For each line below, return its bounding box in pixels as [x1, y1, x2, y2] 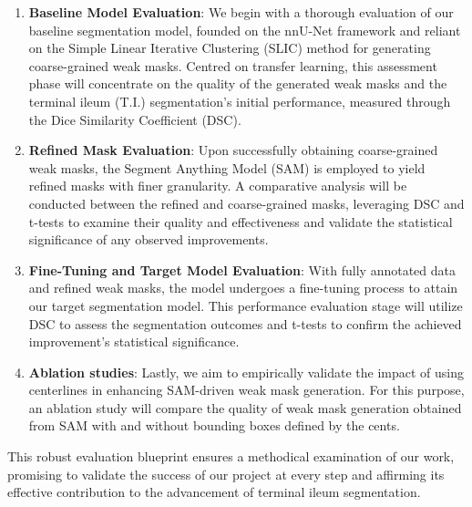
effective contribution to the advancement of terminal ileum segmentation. [7, 482, 421, 502]
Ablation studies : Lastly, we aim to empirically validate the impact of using [28, 362, 465, 381]
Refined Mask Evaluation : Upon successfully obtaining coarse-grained [28, 140, 438, 160]
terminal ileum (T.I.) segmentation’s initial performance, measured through [28, 91, 451, 110]
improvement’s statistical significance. [28, 332, 240, 351]
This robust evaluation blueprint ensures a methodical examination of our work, [7, 447, 455, 466]
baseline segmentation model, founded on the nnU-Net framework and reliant [28, 20, 461, 39]
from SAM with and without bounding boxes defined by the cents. [28, 416, 400, 435]
